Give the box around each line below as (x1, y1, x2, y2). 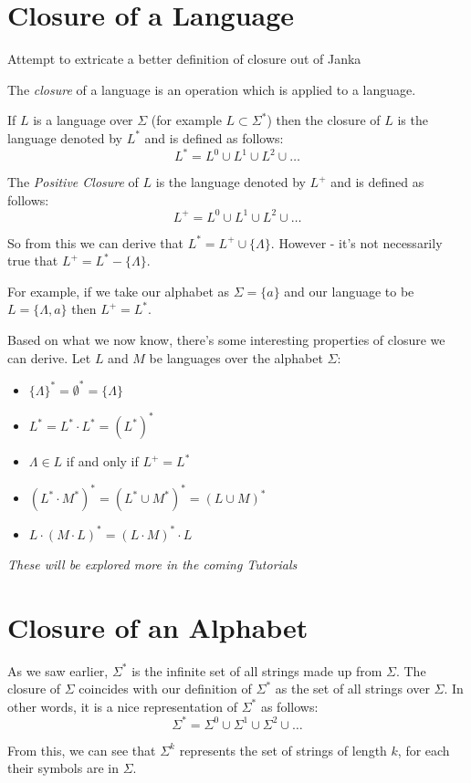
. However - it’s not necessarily (270, 233, 443, 252)
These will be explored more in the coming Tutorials (7, 554, 298, 573)
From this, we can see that (7, 740, 156, 759)
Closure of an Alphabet (7, 608, 309, 645)
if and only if (66, 452, 139, 471)
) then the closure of (267, 110, 381, 130)
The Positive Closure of (7, 172, 139, 191)
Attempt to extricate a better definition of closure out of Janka (7, 49, 361, 68)
